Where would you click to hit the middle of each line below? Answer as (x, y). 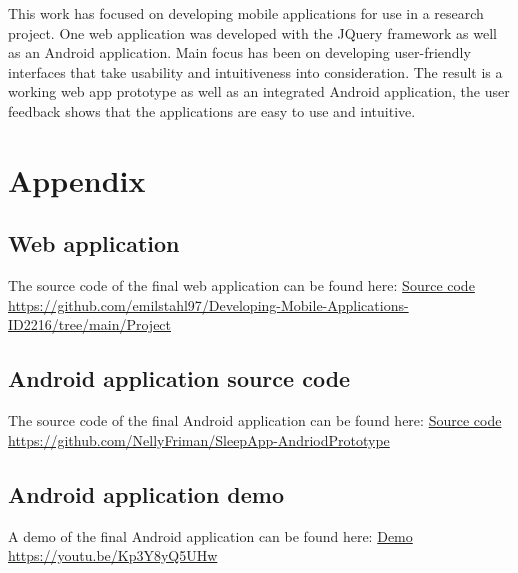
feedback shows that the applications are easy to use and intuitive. (212, 110)
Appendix (77, 179)
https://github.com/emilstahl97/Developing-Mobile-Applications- (208, 304)
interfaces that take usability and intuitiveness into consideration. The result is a (255, 71)
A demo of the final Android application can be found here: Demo (210, 535)
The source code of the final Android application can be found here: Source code (255, 420)
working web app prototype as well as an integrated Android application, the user (259, 91)
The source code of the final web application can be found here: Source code (241, 285)
